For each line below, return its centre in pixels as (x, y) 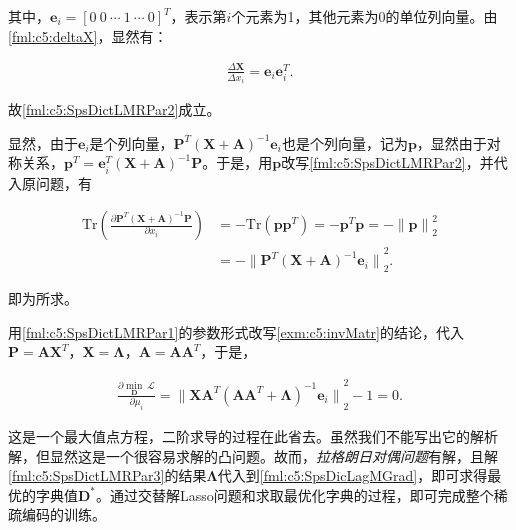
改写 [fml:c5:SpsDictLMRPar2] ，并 (387, 162)
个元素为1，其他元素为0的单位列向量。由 (364, 16)
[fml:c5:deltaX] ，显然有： (88, 35)
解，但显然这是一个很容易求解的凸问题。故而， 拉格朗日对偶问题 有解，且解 (253, 455)
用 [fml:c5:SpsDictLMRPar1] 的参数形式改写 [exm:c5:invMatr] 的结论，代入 (236, 331)
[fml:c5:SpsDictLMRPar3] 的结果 (107, 475)
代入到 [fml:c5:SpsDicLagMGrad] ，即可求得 (352, 475)
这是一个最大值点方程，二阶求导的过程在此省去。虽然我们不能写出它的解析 (253, 436)
